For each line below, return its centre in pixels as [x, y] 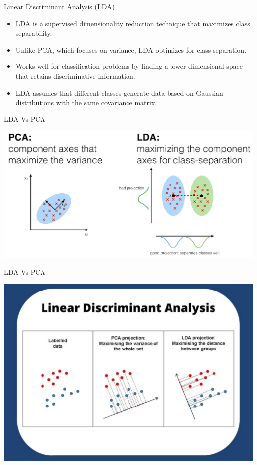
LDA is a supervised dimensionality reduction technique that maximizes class [133, 23]
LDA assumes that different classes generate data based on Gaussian [119, 92]
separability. [34, 33]
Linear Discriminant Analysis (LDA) [59, 6]
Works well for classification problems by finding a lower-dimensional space [129, 66]
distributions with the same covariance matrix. [86, 102]
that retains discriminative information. [75, 76]
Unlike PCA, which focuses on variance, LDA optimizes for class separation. [131, 49]
